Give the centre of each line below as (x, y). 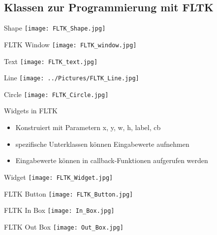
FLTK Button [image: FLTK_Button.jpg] (69, 193)
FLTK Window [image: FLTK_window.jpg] (70, 44)
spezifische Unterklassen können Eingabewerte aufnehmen (102, 144)
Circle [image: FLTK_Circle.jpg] (56, 94)
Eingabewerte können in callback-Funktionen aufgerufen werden (112, 160)
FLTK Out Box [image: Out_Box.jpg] (64, 226)
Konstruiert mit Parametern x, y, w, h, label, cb (88, 127)
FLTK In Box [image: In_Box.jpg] (59, 210)
